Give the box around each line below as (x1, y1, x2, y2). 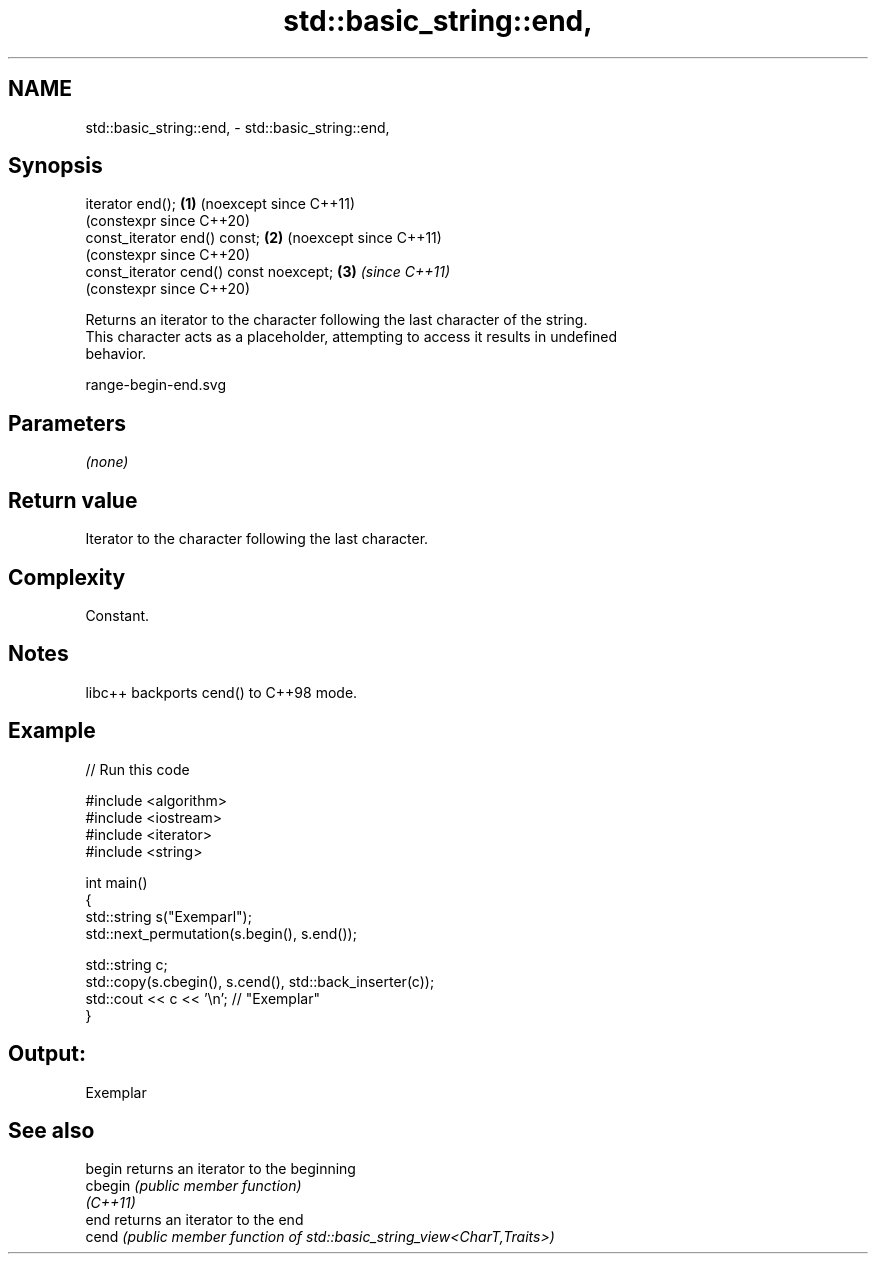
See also (8, 1117, 95, 1143)
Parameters (8, 410, 126, 436)
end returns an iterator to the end (85, 1211, 304, 1229)
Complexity (8, 564, 126, 590)
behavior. (85, 345, 147, 363)
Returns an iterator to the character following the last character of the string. (85, 311, 588, 329)
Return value (8, 487, 138, 513)
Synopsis (8, 153, 103, 179)
